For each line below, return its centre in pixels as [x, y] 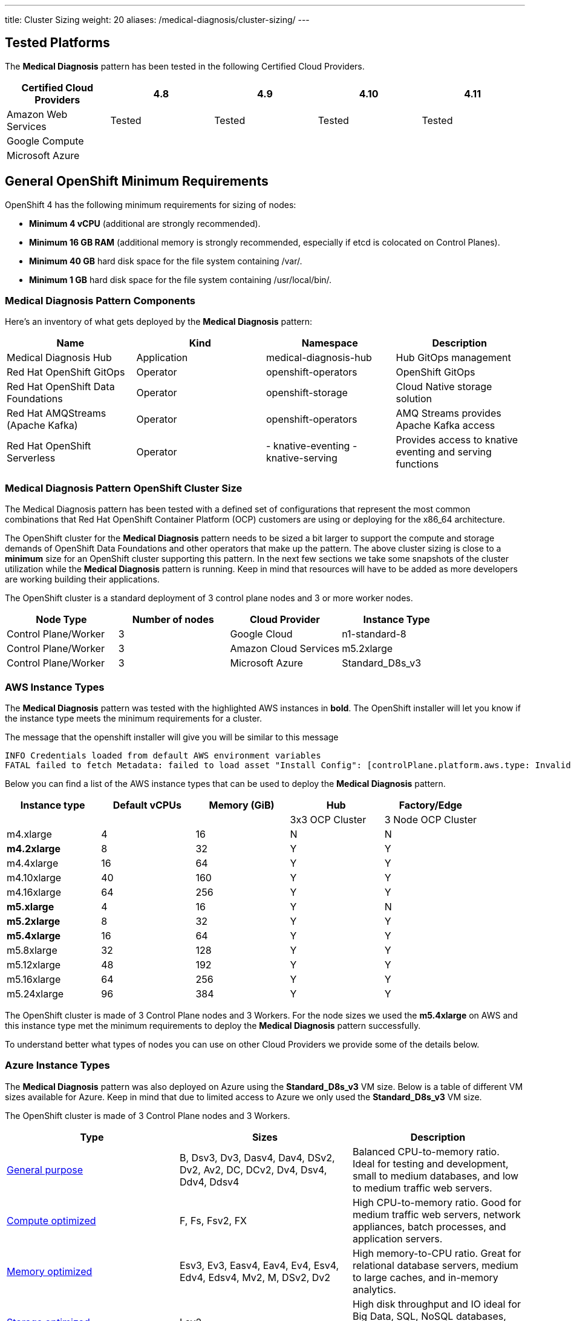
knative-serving [302, 458]
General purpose [45, 1169]
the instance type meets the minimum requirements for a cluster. [134, 718]
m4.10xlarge [34, 877]
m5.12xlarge [34, 964]
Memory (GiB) [242, 805]
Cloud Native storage [444, 387]
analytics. [374, 1289]
